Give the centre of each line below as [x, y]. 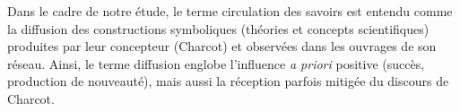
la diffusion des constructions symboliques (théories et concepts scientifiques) [218, 28]
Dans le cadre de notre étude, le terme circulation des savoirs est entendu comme [230, 11]
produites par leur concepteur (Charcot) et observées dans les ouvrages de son [222, 46]
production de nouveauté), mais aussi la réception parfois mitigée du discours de [228, 81]
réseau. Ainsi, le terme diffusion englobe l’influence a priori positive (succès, [216, 63]
